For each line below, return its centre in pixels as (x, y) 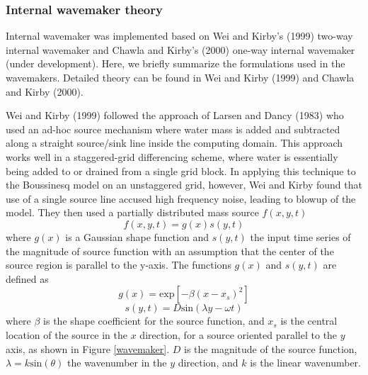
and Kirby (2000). (45, 91)
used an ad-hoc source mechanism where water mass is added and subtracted (173, 129)
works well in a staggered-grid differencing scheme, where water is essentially (172, 156)
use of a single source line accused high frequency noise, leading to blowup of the (181, 198)
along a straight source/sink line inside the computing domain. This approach (174, 143)
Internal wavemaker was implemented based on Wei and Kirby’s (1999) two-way (179, 36)
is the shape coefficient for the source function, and (154, 321)
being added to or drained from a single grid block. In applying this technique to (181, 170)
